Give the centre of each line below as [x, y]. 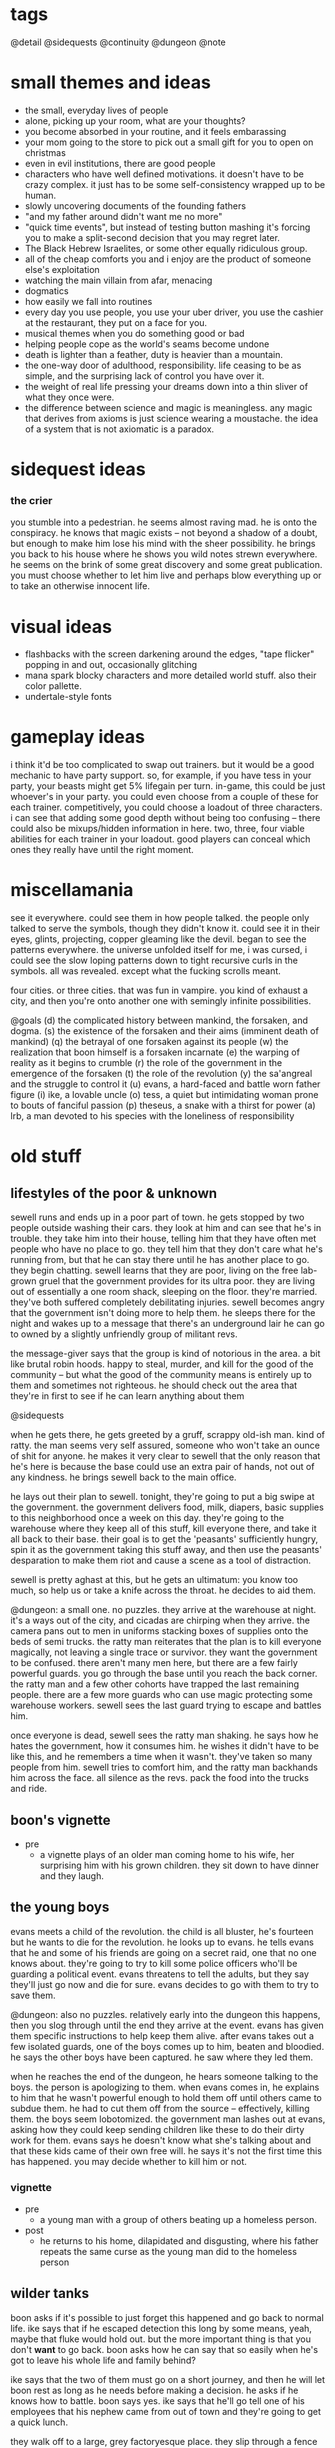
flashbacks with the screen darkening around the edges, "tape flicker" [169, 654]
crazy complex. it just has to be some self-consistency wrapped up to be [175, 184]
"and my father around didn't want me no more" [123, 216]
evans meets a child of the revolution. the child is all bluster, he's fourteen [162, 1931]
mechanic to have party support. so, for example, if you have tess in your [161, 775]
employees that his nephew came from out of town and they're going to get [166, 2411]
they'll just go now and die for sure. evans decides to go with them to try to [165, 1984]
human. [40, 195]
